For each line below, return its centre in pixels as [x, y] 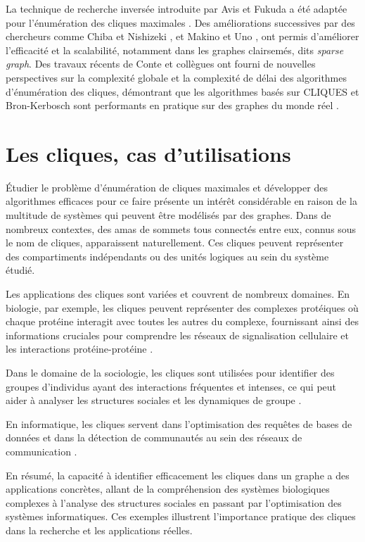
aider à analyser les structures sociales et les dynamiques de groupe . [154, 400]
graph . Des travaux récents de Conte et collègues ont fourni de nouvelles [161, 64]
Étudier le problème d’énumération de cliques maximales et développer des [167, 187]
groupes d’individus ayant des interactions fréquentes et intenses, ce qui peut [171, 386]
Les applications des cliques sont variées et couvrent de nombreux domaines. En [178, 294]
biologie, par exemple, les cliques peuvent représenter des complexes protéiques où [182, 307]
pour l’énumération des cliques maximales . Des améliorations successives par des [180, 22]
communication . [41, 451]
